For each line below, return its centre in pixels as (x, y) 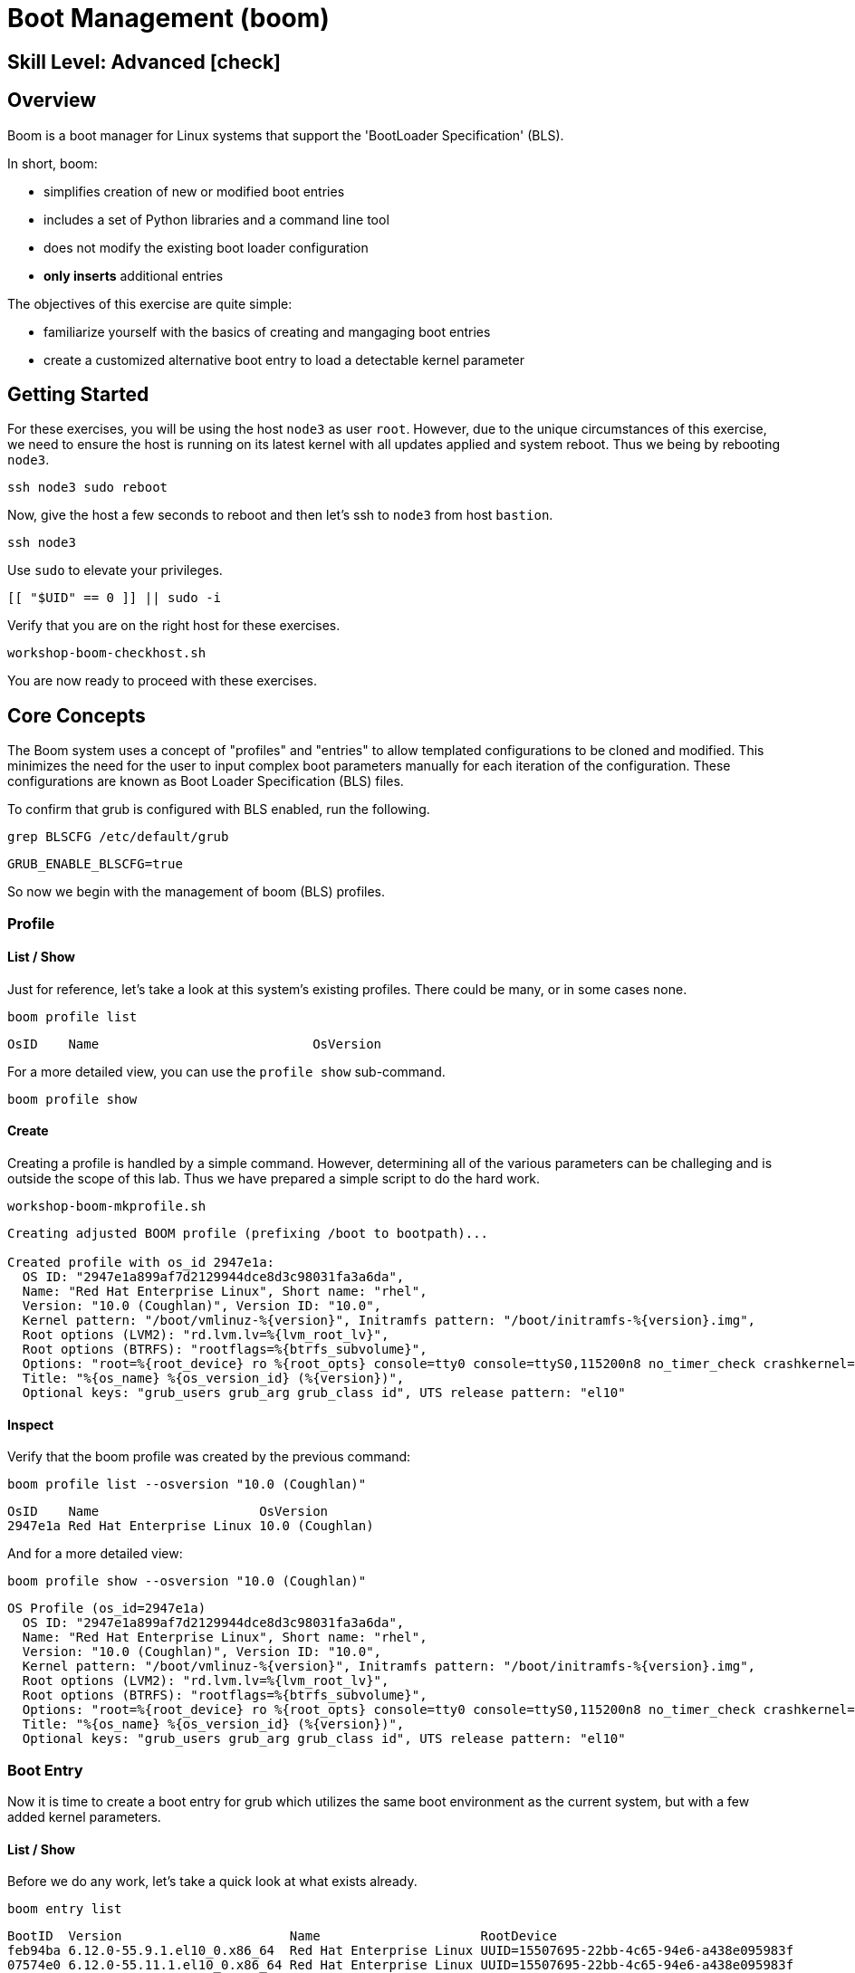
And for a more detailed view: (95, 1554)
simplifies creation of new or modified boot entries (194, 191)
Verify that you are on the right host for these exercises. (174, 626)
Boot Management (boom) (168, 18)
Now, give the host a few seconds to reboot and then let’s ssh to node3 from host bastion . (280, 515)
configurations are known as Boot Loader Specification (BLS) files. (206, 781)
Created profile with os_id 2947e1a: (141, 1263)
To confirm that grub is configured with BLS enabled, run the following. (219, 809)
